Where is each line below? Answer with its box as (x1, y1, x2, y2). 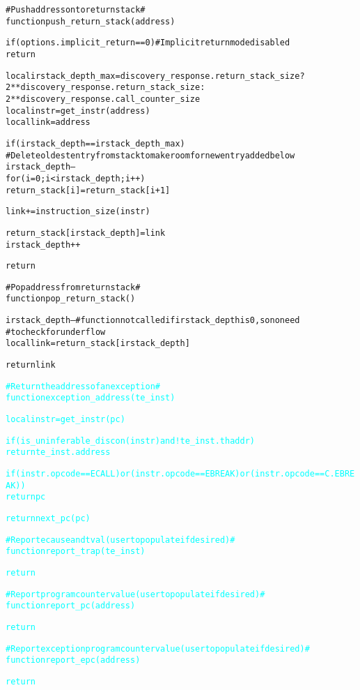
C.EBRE (324, 469, 355, 479)
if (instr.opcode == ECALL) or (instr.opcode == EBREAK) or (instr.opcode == (6, 469, 325, 479)
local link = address (6, 117, 91, 128)
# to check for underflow (6, 327, 106, 337)
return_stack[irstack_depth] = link (6, 227, 166, 238)
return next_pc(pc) (6, 513, 91, 523)
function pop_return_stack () (6, 294, 136, 304)
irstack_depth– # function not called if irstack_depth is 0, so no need (6, 315, 300, 326)
